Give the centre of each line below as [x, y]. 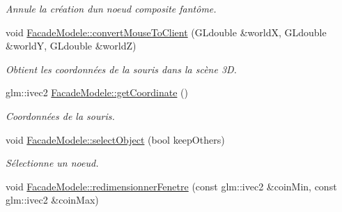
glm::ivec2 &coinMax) [52, 200]
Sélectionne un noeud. [52, 163]
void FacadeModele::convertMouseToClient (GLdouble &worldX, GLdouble [166, 32]
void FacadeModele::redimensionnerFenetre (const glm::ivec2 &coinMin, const [171, 186]
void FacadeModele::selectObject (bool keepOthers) [115, 139]
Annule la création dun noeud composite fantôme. [111, 8]
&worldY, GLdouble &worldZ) [71, 46]
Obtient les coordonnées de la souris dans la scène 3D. [121, 69]
